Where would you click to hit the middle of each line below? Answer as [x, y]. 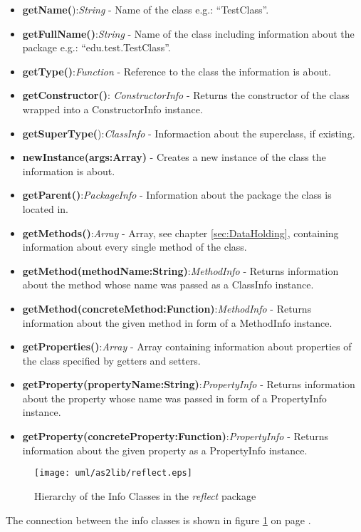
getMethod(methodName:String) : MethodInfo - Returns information [180, 270]
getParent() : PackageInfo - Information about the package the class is [177, 195]
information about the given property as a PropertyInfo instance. [165, 450]
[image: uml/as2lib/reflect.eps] [113, 473]
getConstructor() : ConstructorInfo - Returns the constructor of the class [186, 95]
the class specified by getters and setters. [111, 360]
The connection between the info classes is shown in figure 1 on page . [158, 520]
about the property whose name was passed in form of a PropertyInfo [174, 398]
